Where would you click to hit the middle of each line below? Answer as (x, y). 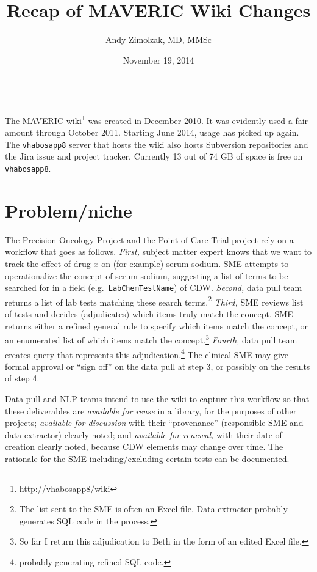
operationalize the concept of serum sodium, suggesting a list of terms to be (147, 275)
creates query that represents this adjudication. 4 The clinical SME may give (147, 353)
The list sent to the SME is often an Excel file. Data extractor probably (153, 509)
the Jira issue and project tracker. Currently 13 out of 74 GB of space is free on (154, 156)
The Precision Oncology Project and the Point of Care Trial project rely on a (149, 239)
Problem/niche (69, 210)
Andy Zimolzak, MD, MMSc (158, 39)
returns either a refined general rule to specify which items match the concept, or (157, 325)
